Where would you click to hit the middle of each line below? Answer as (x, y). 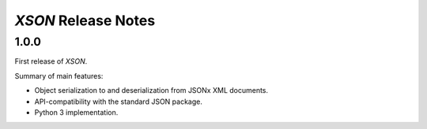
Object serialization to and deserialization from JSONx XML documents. (151, 90)
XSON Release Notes (85, 20)
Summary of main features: (59, 76)
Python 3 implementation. (76, 112)
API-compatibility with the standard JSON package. (119, 101)
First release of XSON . (51, 61)
